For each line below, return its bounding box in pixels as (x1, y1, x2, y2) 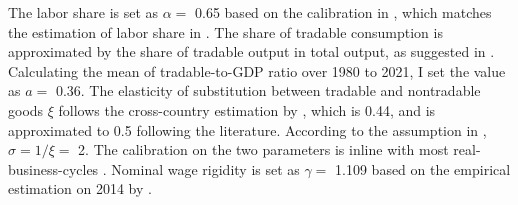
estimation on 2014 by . (8, 178, 152, 199)
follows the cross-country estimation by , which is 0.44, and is (58, 99, 436, 120)
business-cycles (8, 158, 99, 179)
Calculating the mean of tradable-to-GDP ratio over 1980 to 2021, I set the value (8, 60, 506, 81)
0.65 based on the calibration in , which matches (195, 2, 492, 22)
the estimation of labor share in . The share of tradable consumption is (8, 21, 443, 42)
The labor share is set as (8, 2, 159, 22)
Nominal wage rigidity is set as (111, 158, 300, 179)
